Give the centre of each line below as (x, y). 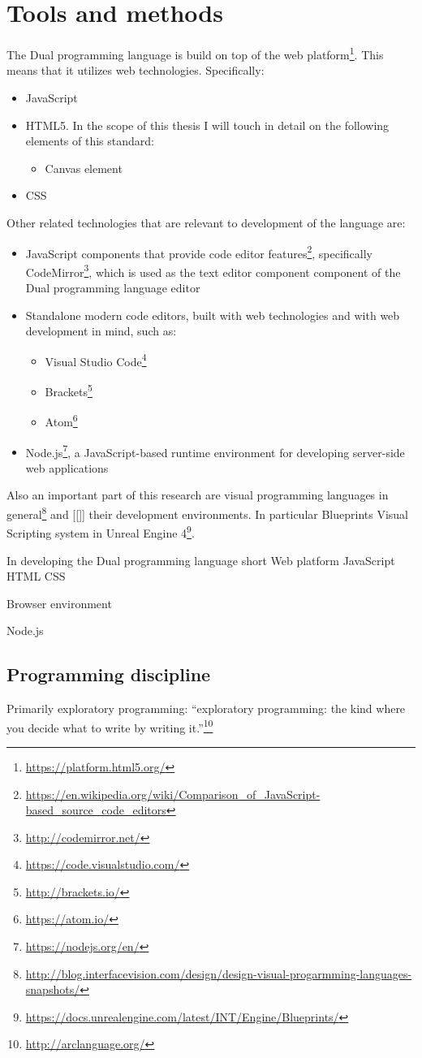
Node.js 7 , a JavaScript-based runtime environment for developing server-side (215, 451)
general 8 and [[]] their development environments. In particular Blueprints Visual (208, 513)
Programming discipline (109, 674)
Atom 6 (61, 420)
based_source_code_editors (96, 810)
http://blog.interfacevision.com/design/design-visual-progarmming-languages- (219, 973)
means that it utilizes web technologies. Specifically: (136, 70)
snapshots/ (53, 989)
